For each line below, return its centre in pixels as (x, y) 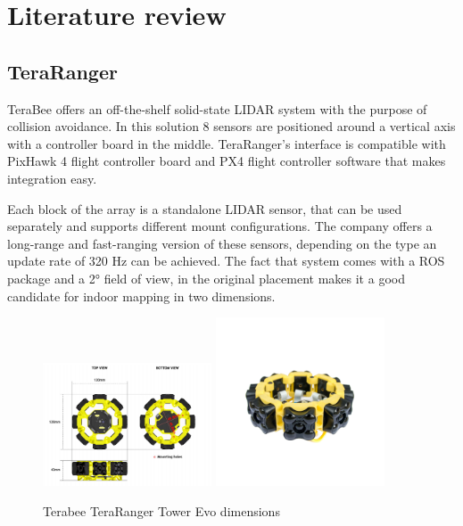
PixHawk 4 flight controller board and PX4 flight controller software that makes (227, 161)
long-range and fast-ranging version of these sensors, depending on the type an (222, 243)
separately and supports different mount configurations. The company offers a (220, 226)
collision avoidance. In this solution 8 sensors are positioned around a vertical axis (231, 126)
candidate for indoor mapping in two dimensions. (141, 296)
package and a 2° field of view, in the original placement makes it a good (206, 278)
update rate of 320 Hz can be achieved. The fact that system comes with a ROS (226, 261)
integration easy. (52, 178)
